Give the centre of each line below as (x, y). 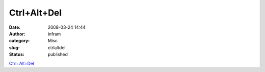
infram (54, 34)
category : (19, 41)
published (58, 54)
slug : (14, 47)
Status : (17, 54)
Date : (15, 27)
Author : (17, 34)
